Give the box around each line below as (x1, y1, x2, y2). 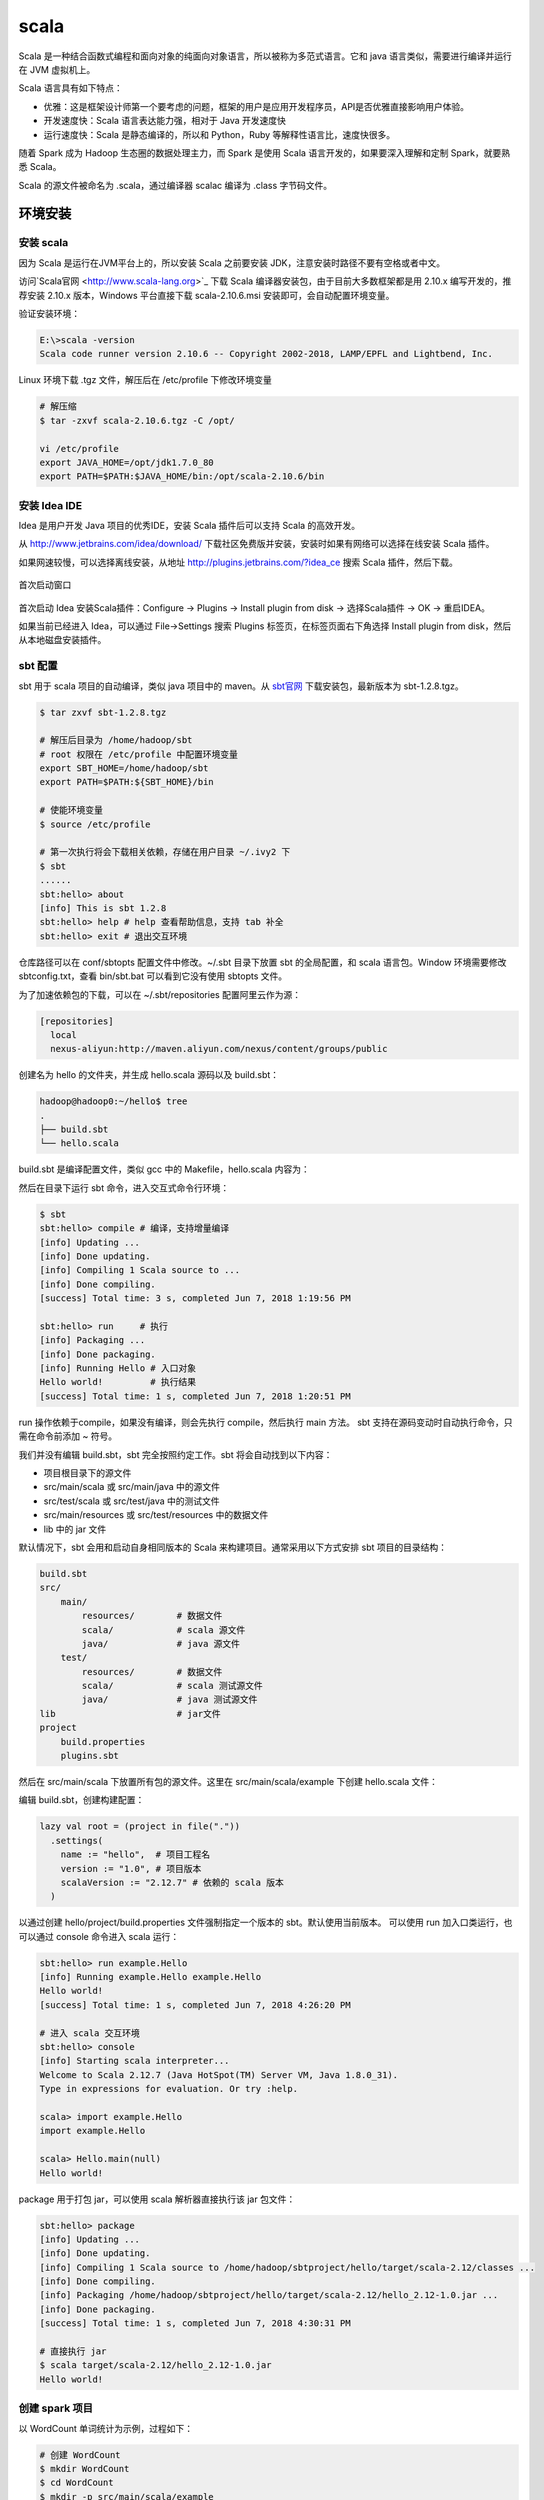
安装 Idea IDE (18, 498, 83, 512)
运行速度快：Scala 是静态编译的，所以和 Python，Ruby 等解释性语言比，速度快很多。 (43, 128, 396, 140)
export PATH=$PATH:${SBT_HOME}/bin (39, 776, 214, 788)
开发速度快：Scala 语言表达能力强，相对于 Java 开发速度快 (43, 115, 287, 127)
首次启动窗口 (18, 579, 72, 591)
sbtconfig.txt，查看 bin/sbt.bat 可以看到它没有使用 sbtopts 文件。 (18, 970, 288, 982)
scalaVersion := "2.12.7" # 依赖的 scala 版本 (60, 1876, 284, 1888)
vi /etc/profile (39, 443, 120, 454)
